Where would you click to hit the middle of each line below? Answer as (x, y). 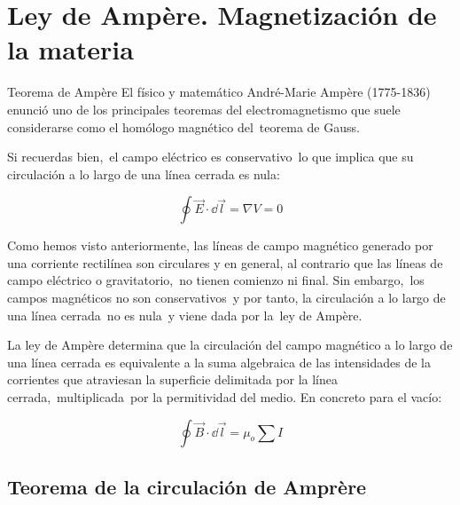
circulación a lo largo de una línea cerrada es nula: (144, 174)
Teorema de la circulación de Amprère (187, 487)
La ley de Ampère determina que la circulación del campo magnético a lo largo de (230, 345)
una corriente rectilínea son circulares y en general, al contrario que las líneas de (225, 262)
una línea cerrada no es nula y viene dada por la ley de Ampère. (185, 315)
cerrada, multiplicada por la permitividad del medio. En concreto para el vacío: (225, 397)
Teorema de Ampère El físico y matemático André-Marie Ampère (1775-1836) (219, 92)
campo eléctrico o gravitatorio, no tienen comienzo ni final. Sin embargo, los (216, 280)
